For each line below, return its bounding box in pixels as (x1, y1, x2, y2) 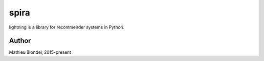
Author (9, 37, 31, 45)
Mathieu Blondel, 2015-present (9, 49, 71, 55)
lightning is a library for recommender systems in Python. (9, 24, 125, 30)
